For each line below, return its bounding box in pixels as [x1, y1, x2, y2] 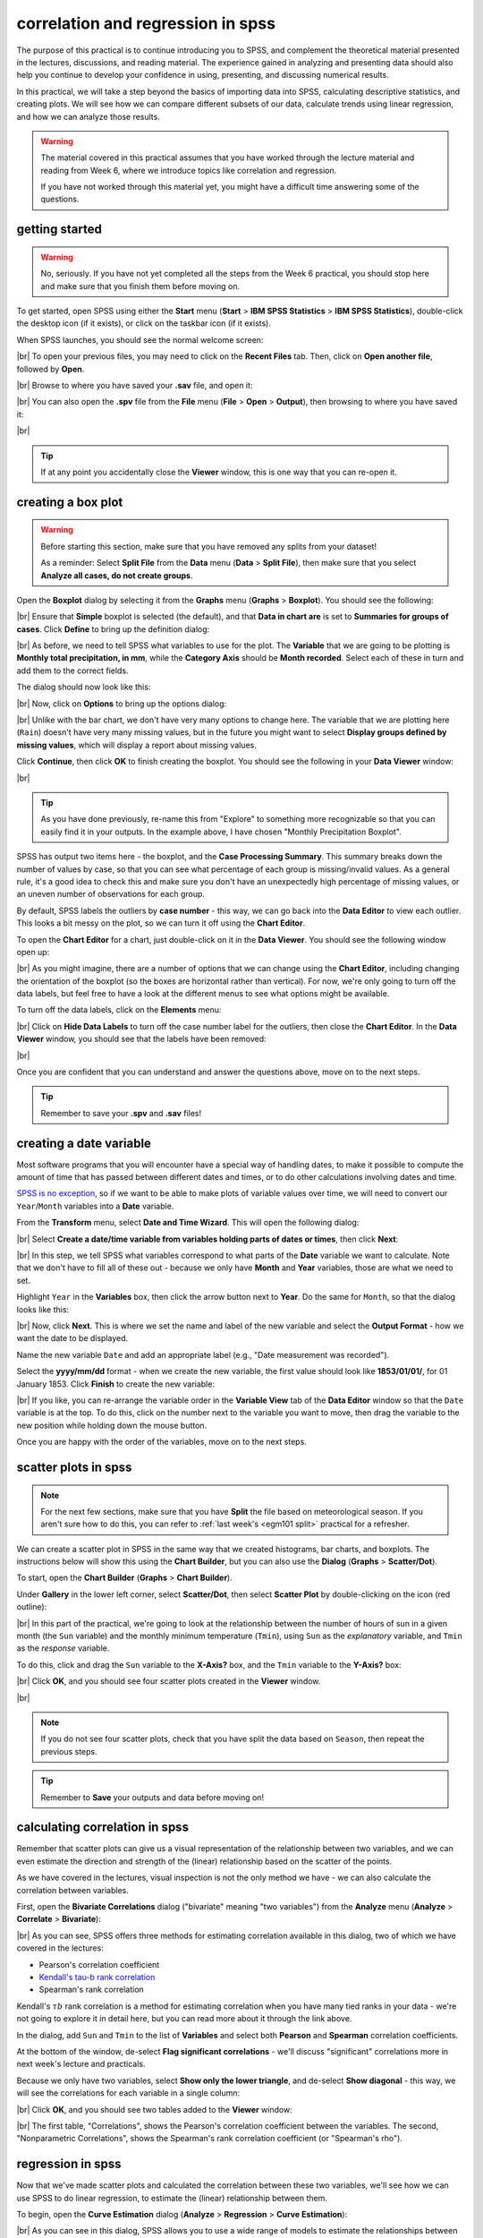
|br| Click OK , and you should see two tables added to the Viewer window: [16, 2104, 292, 2114]
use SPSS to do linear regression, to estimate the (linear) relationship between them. [16, 2192, 328, 2203]
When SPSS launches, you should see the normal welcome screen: [16, 334, 264, 345]
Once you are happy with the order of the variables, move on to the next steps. [16, 1437, 308, 1448]
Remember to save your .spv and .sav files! [40, 1107, 201, 1118]
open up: [16, 946, 50, 957]
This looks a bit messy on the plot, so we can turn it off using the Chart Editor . [16, 918, 306, 928]
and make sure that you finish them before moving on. [40, 280, 241, 291]
